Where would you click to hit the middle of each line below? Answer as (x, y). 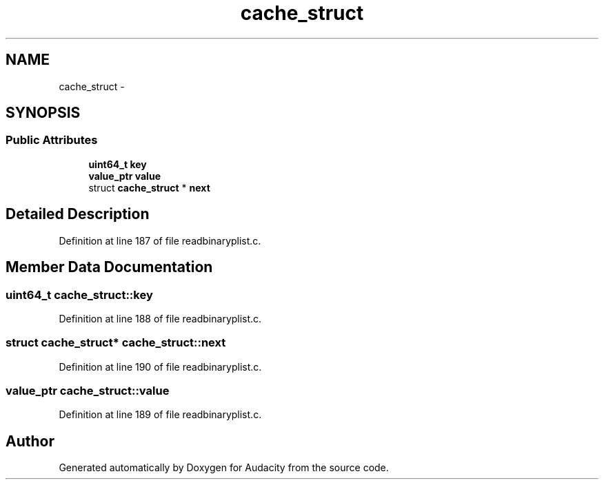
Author (30, 441)
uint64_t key (118, 164)
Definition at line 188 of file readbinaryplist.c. (160, 318)
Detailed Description (78, 214)
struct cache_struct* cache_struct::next (116, 343)
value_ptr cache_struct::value (88, 391)
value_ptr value (124, 176)
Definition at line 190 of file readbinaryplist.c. (160, 367)
